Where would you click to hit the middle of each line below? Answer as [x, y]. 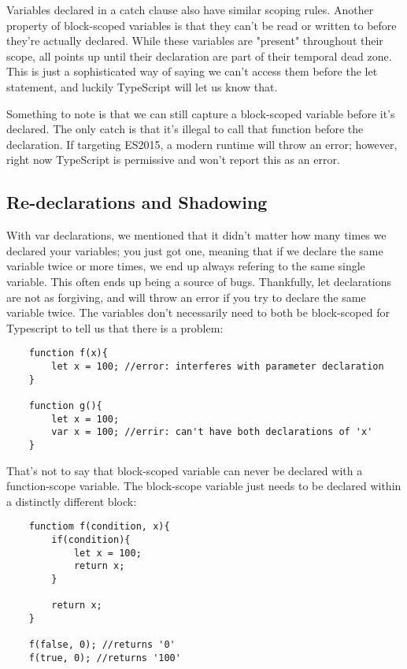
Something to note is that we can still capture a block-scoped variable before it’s [201, 113]
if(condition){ [91, 539]
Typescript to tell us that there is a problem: [115, 327]
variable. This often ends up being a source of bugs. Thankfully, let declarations [199, 281]
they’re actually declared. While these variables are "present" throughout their [195, 41]
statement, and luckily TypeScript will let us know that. [142, 86]
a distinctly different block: [72, 501]
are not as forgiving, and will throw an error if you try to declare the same [186, 297]
